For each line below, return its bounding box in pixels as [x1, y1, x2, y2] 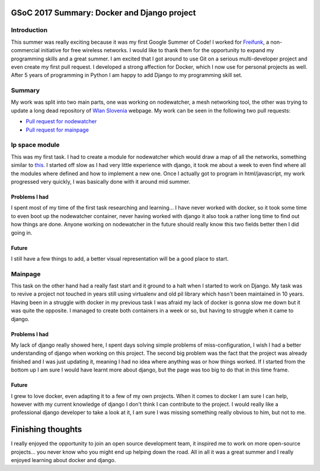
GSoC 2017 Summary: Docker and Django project [11, 8, 196, 18]
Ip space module [11, 141, 60, 149]
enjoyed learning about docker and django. [11, 457, 116, 464]
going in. [11, 229, 33, 236]
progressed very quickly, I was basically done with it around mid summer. [11, 178, 191, 185]
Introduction [11, 26, 47, 34]
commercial [11, 47, 40, 54]
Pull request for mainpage [25, 126, 89, 133]
